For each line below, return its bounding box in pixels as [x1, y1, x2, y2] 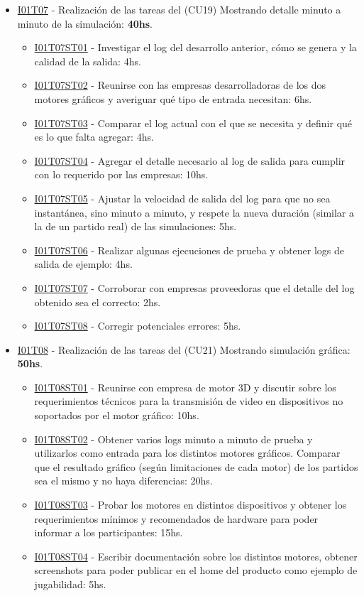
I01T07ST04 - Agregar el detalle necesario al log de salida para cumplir [34, 153, 346, 168]
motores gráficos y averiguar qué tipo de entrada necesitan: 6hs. [34, 91, 312, 106]
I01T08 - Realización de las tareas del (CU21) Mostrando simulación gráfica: [17, 342, 351, 357]
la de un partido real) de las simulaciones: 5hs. [34, 219, 237, 234]
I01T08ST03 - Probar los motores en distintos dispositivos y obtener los [34, 497, 347, 512]
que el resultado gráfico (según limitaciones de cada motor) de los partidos [34, 459, 358, 474]
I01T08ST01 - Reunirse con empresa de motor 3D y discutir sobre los [34, 379, 336, 394]
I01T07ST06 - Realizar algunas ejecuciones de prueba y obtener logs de [34, 242, 345, 257]
